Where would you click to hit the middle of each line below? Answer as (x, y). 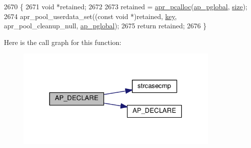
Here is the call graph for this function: (63, 42)
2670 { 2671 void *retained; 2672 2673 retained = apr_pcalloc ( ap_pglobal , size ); (126, 6)
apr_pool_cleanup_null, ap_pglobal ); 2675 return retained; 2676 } (105, 26)
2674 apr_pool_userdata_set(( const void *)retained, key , (90, 16)
